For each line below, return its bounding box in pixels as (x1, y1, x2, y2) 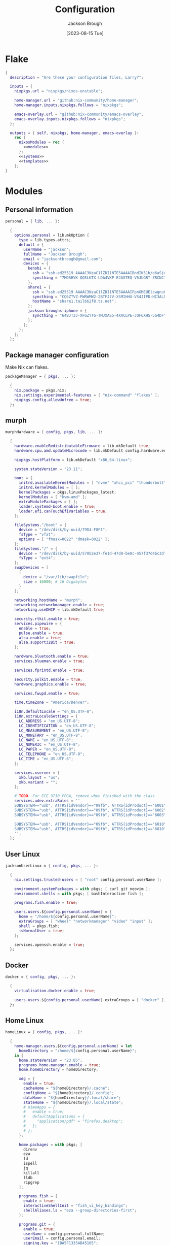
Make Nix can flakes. (5, 364, 49, 370)
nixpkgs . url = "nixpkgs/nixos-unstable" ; (14, 89, 103, 94)
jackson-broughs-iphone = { (27, 308, 87, 313)
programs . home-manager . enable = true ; (18, 1062, 101, 1067)
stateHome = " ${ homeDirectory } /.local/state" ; (23, 1100, 123, 1105)
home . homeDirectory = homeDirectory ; (18, 1067, 99, 1072)
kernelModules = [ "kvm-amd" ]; (18, 494, 87, 500)
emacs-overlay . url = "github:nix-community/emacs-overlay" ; (14, 112, 144, 117)
